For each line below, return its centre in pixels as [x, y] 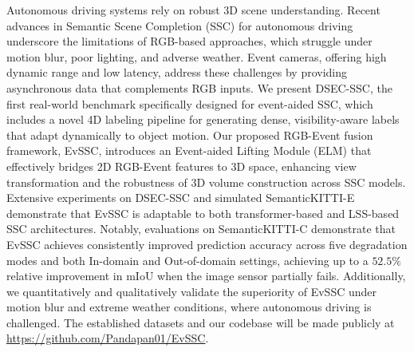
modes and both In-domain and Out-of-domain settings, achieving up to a [187, 260]
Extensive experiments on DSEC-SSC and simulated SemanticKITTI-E [181, 198]
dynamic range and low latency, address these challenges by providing [177, 72]
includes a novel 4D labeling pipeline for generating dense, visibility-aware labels [203, 119]
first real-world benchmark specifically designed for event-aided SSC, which [190, 103]
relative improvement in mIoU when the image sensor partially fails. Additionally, [206, 276]
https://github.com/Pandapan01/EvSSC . [108, 338]
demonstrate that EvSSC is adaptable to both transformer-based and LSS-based [203, 213]
